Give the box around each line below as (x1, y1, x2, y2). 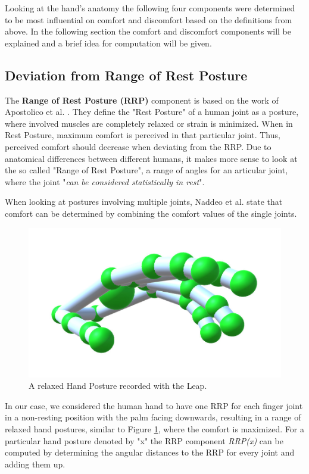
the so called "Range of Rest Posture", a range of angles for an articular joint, (5, 164, 288, 176)
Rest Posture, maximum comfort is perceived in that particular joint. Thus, (5, 129, 280, 141)
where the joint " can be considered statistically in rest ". (5, 175, 205, 188)
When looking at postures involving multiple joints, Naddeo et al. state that (5, 195, 283, 208)
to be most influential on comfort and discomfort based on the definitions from (5, 13, 292, 26)
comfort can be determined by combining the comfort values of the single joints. (5, 207, 297, 219)
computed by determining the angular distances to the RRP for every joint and (5, 446, 295, 459)
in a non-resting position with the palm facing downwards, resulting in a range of (5, 411, 301, 423)
